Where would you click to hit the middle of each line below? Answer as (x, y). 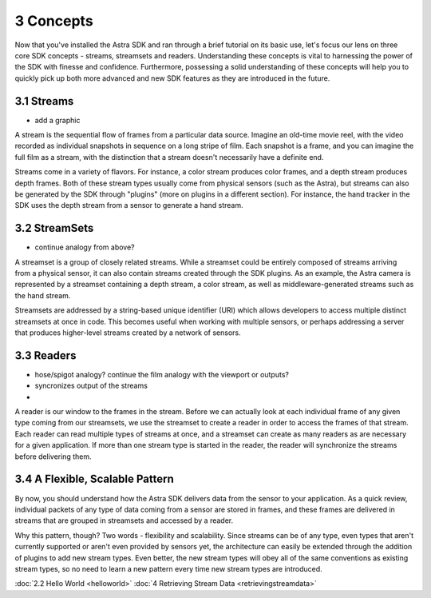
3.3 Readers (45, 355)
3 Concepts (54, 21)
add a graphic (57, 120)
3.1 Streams (44, 101)
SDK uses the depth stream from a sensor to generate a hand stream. (129, 205)
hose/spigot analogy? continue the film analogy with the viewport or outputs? (162, 374)
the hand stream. (43, 295)
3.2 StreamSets (54, 228)
